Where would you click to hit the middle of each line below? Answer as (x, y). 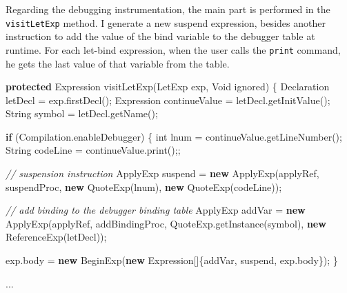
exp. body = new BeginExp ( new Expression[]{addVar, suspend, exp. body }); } (172, 260)
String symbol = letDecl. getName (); (82, 113)
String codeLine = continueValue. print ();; (93, 150)
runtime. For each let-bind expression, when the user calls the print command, (173, 49)
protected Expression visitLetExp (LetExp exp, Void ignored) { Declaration (168, 87)
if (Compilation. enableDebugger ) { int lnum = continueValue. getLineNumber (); (174, 136)
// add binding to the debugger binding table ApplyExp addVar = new (156, 210)
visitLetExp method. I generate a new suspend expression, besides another (166, 22)
